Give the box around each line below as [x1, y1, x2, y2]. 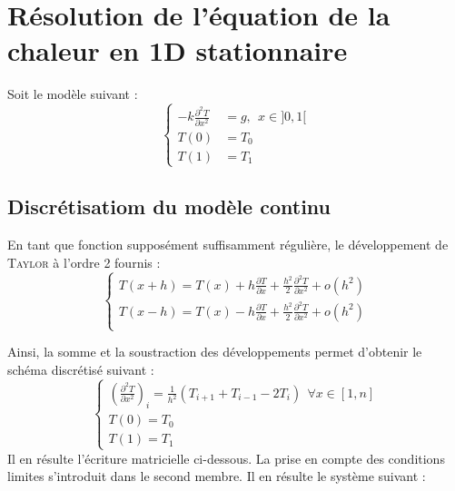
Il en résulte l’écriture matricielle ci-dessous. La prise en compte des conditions [7, 448, 445, 467]
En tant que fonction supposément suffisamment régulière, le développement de [7, 235, 449, 254]
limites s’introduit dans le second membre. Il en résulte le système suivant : [7, 466, 426, 486]
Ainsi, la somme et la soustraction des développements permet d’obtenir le [7, 342, 422, 361]
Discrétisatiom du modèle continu [7, 192, 331, 221]
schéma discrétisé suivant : [7, 359, 154, 378]
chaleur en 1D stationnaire [7, 32, 348, 69]
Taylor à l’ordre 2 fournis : [7, 252, 161, 271]
